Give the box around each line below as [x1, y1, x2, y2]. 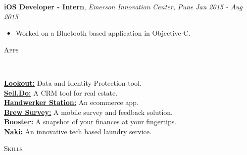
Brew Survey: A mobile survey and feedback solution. [4, 106, 173, 117]
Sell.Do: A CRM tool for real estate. [4, 87, 118, 98]
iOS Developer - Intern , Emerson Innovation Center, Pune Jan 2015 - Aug [4, 1, 243, 11]
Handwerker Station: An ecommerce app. [4, 97, 139, 107]
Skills [4, 143, 23, 153]
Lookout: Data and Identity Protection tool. [4, 77, 142, 88]
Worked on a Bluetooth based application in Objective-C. [15, 28, 191, 38]
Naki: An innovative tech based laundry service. [4, 126, 151, 136]
